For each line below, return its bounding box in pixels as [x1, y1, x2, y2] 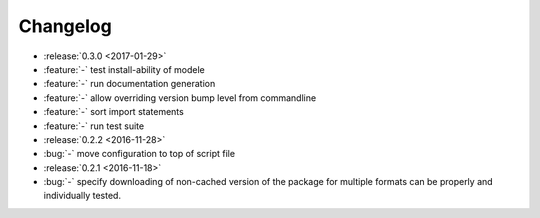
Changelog [18, 15, 112, 37]
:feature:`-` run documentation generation [43, 78, 216, 90]
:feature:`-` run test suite [43, 120, 145, 132]
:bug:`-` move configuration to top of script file [43, 148, 235, 160]
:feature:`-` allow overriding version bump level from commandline [43, 91, 317, 104]
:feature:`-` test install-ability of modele [43, 63, 205, 75]
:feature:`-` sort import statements [43, 106, 184, 118]
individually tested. [43, 190, 122, 202]
